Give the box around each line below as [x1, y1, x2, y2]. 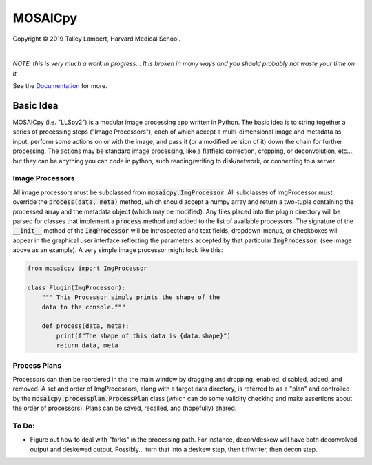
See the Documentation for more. [12, 82, 108, 90]
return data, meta [56, 342, 118, 349]
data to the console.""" [41, 303, 126, 311]
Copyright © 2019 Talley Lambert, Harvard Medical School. [12, 34, 181, 43]
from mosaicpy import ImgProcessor [27, 265, 147, 272]
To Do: [12, 421, 35, 431]
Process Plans [12, 360, 62, 370]
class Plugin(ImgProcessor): [27, 283, 126, 291]
